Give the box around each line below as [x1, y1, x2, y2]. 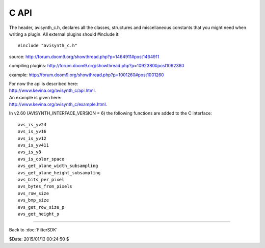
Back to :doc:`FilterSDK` [9, 227, 58, 233]
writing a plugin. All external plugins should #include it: [9, 31, 120, 37]
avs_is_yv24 [18, 122, 47, 127]
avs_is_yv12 [18, 136, 47, 141]
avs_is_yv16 [18, 129, 47, 135]
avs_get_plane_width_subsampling [18, 163, 98, 169]
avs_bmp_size [18, 197, 49, 203]
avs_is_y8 [18, 149, 41, 155]
